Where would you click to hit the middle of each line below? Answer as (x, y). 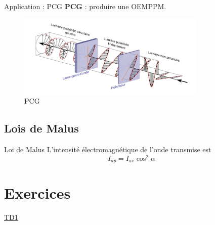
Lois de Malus (41, 128)
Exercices (37, 193)
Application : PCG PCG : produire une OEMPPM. (85, 6)
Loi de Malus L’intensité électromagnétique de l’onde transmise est (108, 149)
